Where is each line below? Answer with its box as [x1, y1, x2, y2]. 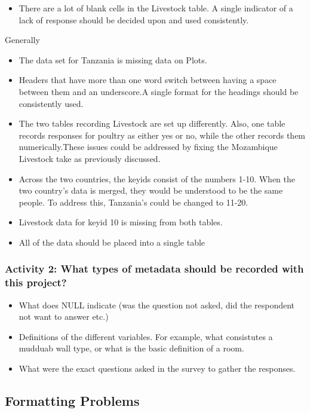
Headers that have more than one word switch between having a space [19, 74, 277, 86]
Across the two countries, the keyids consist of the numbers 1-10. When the [19, 172, 296, 185]
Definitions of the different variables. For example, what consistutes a [19, 330, 273, 342]
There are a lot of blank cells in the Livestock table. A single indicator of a [19, 2, 293, 14]
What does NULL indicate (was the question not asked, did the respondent [19, 298, 295, 311]
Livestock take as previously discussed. [19, 152, 161, 164]
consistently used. [19, 97, 84, 109]
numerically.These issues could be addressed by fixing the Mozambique [19, 140, 278, 153]
